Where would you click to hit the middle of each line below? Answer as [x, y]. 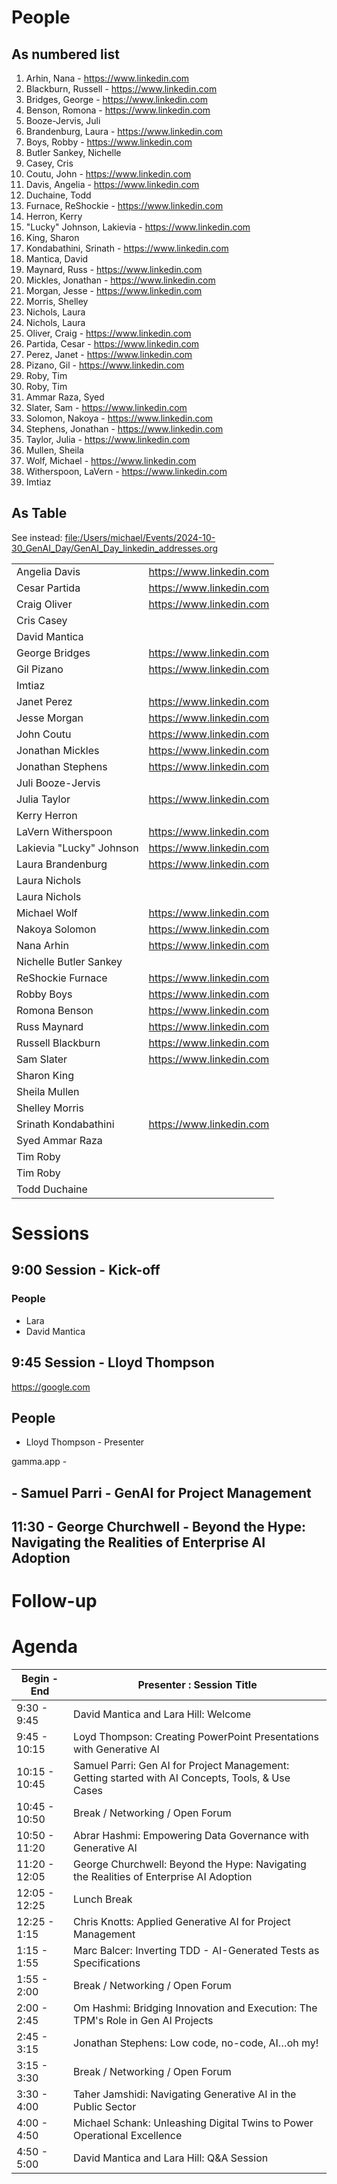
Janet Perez [44, 701]
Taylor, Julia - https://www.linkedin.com [108, 439]
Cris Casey [42, 620]
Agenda [44, 1647]
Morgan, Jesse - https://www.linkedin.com [114, 290]
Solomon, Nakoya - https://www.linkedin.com [119, 418]
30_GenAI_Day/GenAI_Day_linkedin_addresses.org [115, 548]
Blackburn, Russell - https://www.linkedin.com [121, 89]
